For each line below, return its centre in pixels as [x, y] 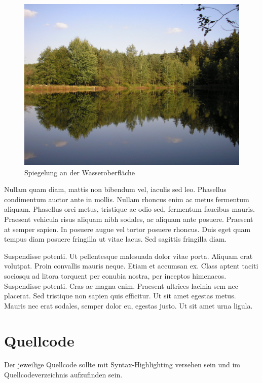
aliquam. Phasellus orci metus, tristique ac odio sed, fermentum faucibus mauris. [129, 209]
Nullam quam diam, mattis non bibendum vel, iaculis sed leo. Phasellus [115, 189]
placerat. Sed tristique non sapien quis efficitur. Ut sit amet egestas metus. [120, 296]
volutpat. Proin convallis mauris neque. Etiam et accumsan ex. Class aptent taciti [131, 266]
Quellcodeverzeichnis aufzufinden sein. [63, 375]
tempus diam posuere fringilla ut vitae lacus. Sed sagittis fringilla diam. [116, 239]
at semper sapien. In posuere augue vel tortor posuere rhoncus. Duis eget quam [127, 229]
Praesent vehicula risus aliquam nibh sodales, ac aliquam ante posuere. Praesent [129, 219]
